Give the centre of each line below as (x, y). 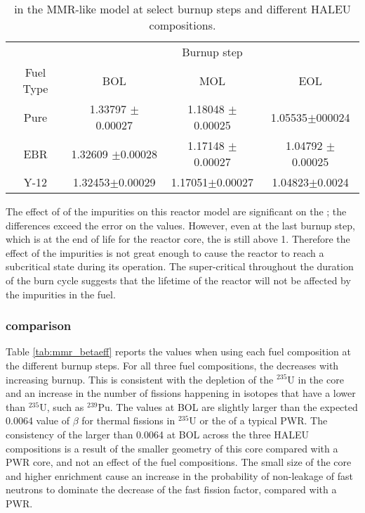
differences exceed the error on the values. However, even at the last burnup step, (180, 225)
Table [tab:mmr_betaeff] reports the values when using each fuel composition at (178, 351)
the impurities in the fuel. (61, 294)
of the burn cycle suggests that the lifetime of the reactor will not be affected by (178, 280)
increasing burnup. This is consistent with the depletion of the (140, 379)
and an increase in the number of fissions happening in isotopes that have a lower (181, 393)
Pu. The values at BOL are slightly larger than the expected (228, 406)
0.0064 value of (38, 420)
